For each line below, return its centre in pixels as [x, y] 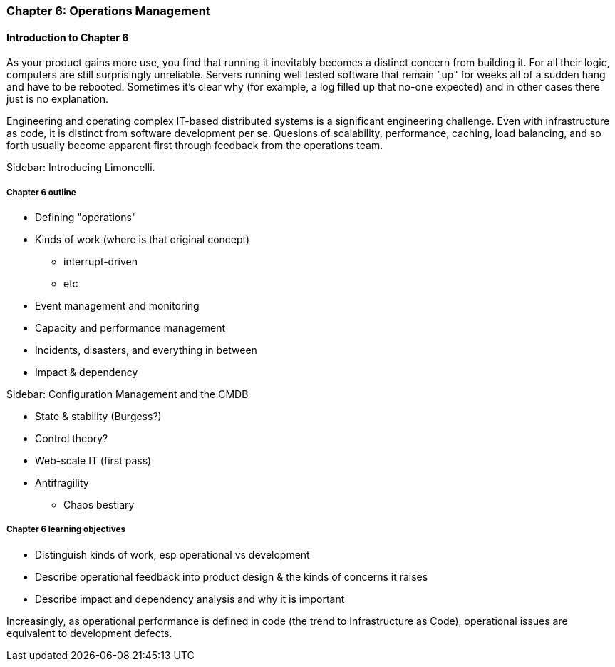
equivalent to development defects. [89, 633]
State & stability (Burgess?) [98, 416]
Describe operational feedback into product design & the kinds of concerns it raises [232, 576]
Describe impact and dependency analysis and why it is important [190, 599]
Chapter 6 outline [41, 192]
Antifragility [62, 483]
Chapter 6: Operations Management [108, 11]
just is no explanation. [58, 99]
